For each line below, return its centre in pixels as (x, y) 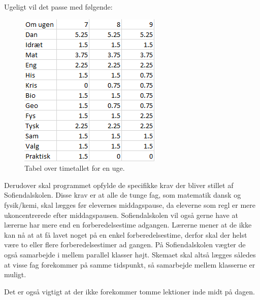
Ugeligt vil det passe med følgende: (58, 7)
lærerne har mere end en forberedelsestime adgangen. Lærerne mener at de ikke (128, 225)
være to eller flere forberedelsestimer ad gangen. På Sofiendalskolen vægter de (125, 245)
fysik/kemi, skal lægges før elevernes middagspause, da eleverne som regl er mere (130, 204)
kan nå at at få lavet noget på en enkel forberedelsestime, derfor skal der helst (126, 234)
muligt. (15, 274)
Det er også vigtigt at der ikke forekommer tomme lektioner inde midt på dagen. (129, 291)
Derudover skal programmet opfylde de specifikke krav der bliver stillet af (119, 185)
